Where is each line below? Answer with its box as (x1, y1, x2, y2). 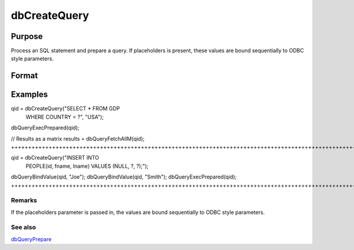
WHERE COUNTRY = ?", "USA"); (25, 113, 104, 121)
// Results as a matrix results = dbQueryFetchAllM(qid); (11, 135, 145, 142)
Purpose (11, 31, 43, 41)
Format (11, 71, 38, 81)
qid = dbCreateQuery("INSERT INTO (11, 154, 100, 161)
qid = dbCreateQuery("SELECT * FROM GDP (11, 105, 120, 112)
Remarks (11, 196, 38, 204)
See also (11, 223, 37, 232)
